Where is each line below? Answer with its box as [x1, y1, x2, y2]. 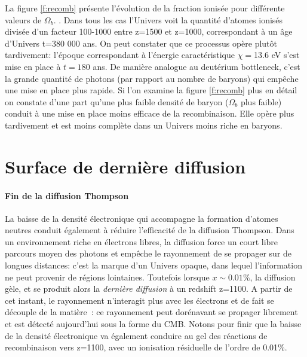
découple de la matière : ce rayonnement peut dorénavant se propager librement [5, 306, 298, 318]
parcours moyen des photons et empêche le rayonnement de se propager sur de [5, 247, 292, 260]
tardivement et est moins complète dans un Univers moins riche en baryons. [5, 118, 283, 131]
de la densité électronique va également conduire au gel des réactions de [5, 329, 268, 341]
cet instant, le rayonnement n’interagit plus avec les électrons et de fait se [5, 294, 274, 306]
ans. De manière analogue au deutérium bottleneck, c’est [93, 60, 300, 72]
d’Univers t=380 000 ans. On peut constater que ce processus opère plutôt [5, 36, 277, 49]
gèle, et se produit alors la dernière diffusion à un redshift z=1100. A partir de [5, 282, 293, 295]
